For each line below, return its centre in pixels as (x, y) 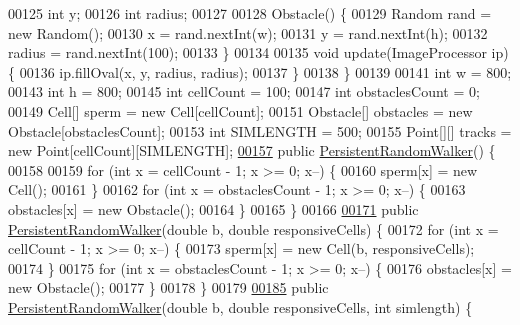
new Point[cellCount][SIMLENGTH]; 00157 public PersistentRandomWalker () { (252, 150)
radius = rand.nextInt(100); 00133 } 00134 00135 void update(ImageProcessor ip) (258, 52)
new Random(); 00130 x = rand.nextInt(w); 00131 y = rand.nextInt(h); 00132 (248, 32)
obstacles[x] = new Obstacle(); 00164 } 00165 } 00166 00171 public (213, 208)
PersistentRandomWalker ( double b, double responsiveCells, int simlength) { (240, 306)
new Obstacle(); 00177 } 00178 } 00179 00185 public (168, 287)
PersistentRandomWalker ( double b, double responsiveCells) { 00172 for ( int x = (253, 228)
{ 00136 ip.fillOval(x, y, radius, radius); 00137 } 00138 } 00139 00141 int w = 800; (260, 71)
